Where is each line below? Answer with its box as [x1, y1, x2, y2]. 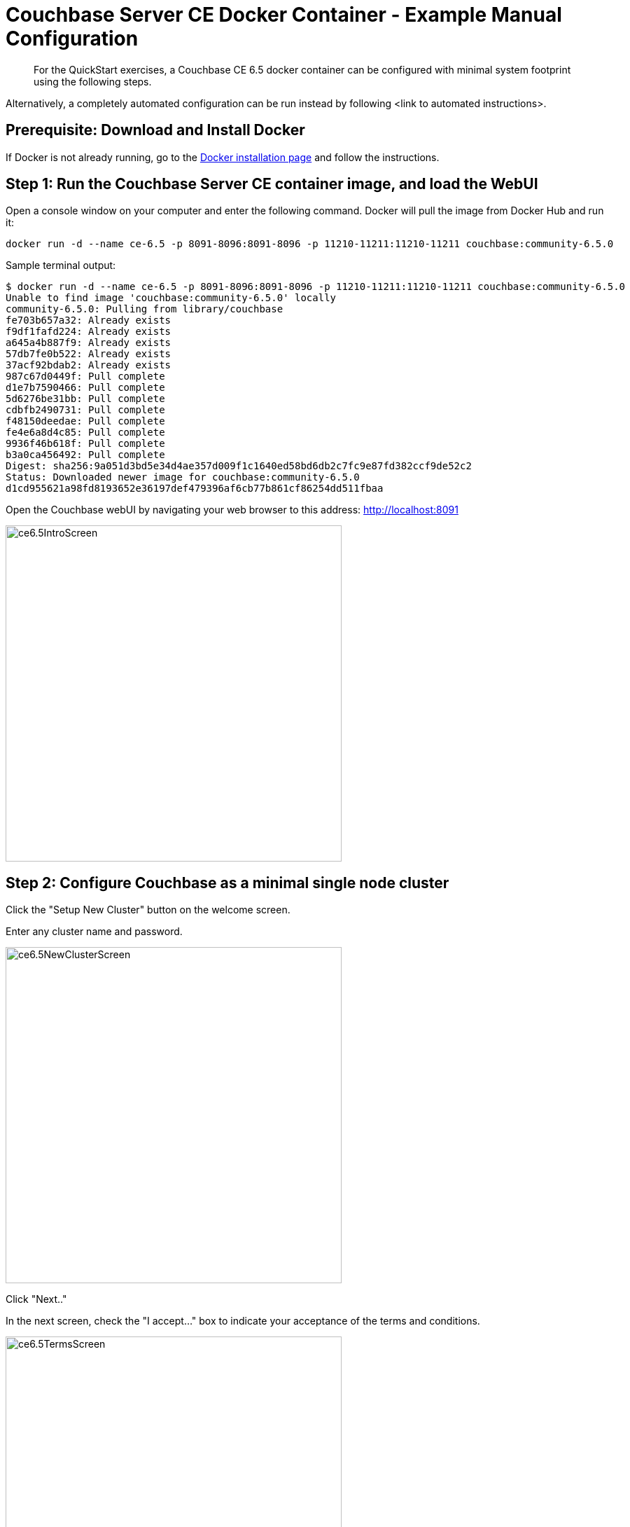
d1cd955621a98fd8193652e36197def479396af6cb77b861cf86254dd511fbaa [6, 483, 384, 495]
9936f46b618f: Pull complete [6, 438, 165, 450]
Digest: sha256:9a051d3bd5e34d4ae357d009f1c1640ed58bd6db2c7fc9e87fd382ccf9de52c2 [6, 460, 472, 472]
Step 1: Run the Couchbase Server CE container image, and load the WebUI [6, 175, 538, 193]
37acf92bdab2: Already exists [6, 359, 171, 371]
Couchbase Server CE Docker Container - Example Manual [6, 3, 562, 27]
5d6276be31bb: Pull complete [6, 393, 165, 405]
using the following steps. [34, 75, 152, 88]
